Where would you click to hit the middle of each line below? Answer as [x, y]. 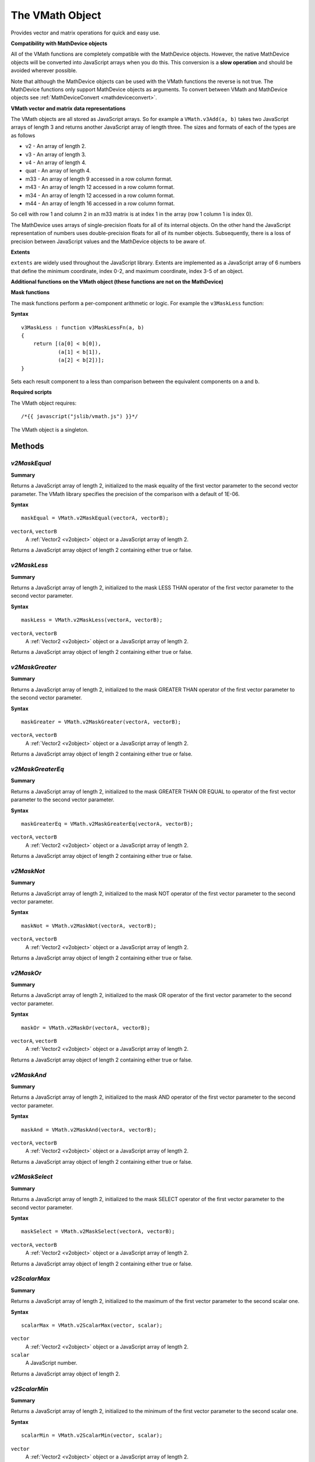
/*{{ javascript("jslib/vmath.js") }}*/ [80, 416]
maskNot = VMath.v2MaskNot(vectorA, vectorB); [89, 926]
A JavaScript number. [51, 1363]
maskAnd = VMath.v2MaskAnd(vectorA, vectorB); [89, 1130]
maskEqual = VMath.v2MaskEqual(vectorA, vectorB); [95, 518]
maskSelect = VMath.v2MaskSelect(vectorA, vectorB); [98, 1232]
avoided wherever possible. [44, 71]
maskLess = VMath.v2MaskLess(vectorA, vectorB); [92, 620]
